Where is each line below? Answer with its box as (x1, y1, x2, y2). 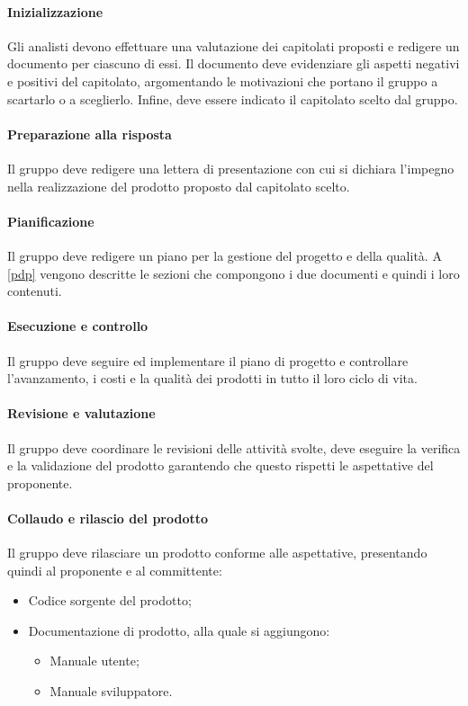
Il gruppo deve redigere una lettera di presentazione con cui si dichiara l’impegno (7, 158, 454, 177)
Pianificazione (7, 211, 94, 230)
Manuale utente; (49, 651, 139, 670)
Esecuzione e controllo (7, 317, 148, 335)
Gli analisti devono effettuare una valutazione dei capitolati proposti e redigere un (7, 36, 460, 55)
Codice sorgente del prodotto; (28, 591, 192, 610)
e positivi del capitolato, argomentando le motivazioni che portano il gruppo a (7, 71, 438, 90)
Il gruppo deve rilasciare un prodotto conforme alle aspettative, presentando (7, 543, 427, 562)
